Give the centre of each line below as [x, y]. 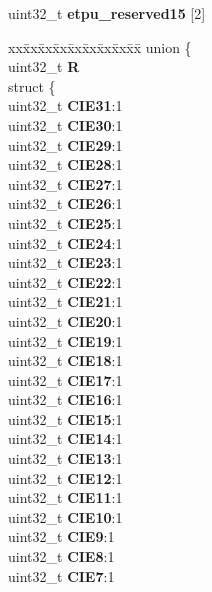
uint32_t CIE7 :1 [61, 575]
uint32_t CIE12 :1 [65, 477]
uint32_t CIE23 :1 [65, 262]
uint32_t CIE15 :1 [65, 418]
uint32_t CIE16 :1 [65, 399]
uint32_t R [44, 66]
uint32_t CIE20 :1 [65, 320]
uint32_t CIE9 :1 [61, 536]
